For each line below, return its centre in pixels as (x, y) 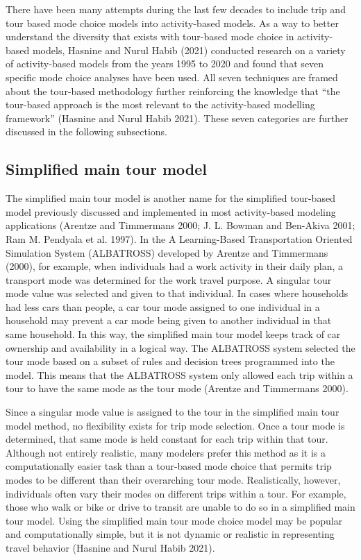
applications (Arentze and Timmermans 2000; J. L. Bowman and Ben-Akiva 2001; (180, 225)
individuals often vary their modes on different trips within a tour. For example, (176, 493)
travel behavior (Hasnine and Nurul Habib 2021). (110, 547)
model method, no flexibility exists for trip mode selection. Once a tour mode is (175, 425)
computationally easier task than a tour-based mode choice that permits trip (169, 466)
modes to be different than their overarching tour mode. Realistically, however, (173, 480)
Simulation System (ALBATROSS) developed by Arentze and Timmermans (167, 252)
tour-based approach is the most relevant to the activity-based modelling (160, 104)
